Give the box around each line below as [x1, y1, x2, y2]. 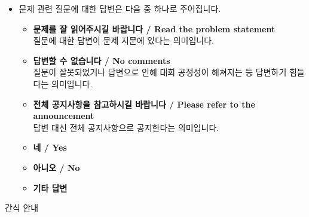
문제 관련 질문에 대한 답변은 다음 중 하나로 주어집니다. [19, 2, 221, 14]
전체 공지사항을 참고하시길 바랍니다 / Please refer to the [33, 97, 255, 110]
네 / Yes [33, 141, 67, 154]
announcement [33, 109, 94, 122]
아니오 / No [33, 161, 80, 173]
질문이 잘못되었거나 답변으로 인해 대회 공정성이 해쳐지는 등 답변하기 [33, 66, 287, 78]
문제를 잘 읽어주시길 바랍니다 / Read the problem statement [33, 22, 276, 35]
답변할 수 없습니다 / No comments [33, 54, 170, 66]
